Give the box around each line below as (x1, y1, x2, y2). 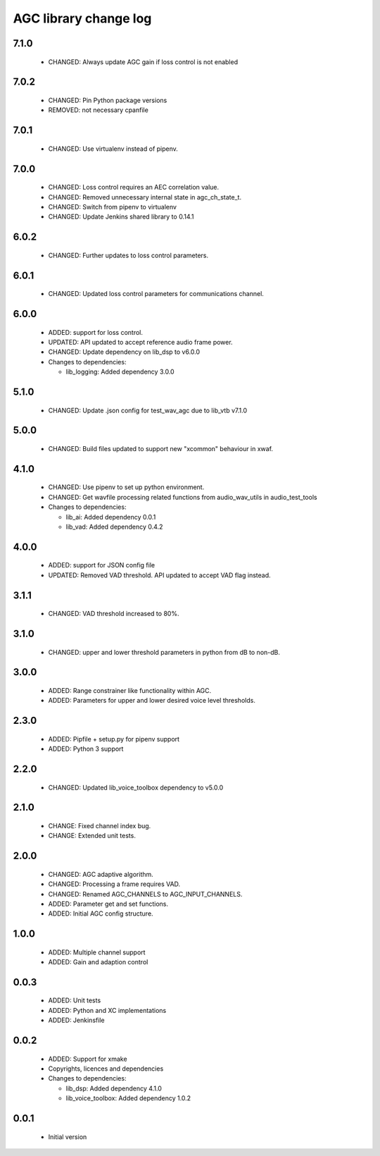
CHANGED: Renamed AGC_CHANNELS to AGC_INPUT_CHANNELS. (48, 890, 243, 898)
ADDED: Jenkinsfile (48, 1016, 105, 1025)
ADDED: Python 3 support (48, 744, 124, 754)
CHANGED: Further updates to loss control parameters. (48, 251, 209, 259)
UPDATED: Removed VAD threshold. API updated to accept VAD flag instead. (48, 571, 271, 579)
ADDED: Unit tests (48, 996, 101, 1004)
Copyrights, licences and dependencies (48, 1064, 164, 1073)
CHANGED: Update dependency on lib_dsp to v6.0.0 (48, 348, 201, 356)
